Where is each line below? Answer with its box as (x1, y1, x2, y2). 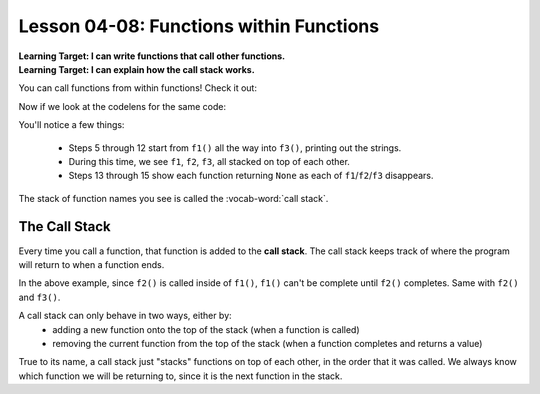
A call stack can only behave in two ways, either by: (18, 310, 232, 322)
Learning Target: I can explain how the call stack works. (18, 63, 255, 75)
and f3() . (18, 291, 61, 303)
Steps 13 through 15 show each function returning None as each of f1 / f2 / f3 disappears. (68, 170, 434, 182)
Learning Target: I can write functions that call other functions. (18, 50, 285, 62)
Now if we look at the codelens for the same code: (18, 100, 227, 112)
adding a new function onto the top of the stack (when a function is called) (52, 323, 360, 335)
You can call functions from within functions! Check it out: (18, 82, 257, 94)
